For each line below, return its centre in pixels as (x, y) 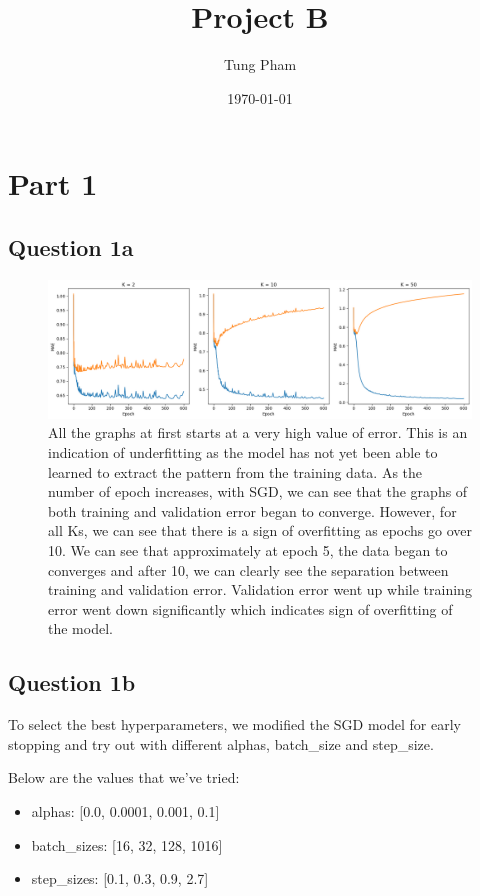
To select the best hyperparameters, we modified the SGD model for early (234, 724)
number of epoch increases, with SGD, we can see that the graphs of (258, 491)
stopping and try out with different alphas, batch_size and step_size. (221, 743)
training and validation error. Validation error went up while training (260, 589)
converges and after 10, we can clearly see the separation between (248, 569)
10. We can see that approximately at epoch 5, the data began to (248, 549)
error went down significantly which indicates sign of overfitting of (250, 608)
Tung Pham (260, 64)
